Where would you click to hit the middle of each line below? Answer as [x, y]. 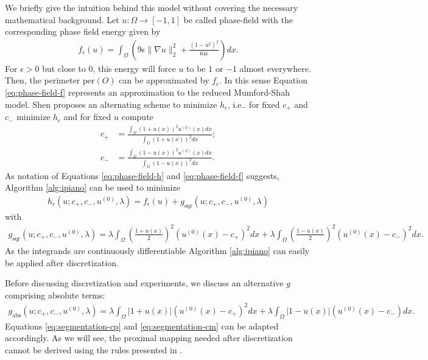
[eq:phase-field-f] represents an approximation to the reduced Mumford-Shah [147, 92]
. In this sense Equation [263, 80]
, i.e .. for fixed [254, 104]
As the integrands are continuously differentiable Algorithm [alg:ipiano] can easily [157, 250]
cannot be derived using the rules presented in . [94, 349]
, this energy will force [134, 68]
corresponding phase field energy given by [83, 31]
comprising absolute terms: [55, 295]
